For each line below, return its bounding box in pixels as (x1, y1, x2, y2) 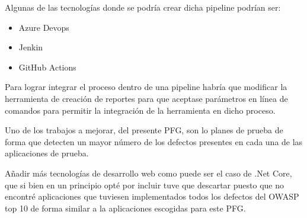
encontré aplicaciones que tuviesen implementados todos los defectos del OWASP (5, 190, 299, 203)
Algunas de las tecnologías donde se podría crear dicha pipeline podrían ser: (5, 1, 281, 13)
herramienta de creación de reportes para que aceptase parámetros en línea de (5, 92, 288, 104)
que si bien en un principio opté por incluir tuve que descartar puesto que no (5, 178, 284, 191)
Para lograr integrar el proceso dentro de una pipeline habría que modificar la (5, 81, 287, 93)
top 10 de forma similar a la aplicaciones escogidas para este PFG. (5, 201, 246, 214)
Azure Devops (18, 21, 69, 33)
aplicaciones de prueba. (5, 147, 89, 159)
